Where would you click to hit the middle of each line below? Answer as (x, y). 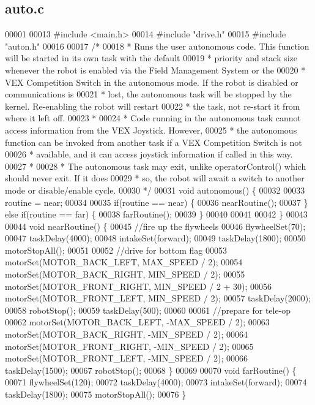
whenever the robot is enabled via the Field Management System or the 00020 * (155, 70)
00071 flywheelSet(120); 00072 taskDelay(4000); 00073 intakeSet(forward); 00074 (156, 382)
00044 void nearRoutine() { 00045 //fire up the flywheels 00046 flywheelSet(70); (155, 226)
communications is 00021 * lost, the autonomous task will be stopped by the (148, 94)
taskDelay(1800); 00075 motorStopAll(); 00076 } (96, 394)
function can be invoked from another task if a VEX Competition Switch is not (154, 142)
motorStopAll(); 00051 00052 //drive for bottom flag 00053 (116, 250)
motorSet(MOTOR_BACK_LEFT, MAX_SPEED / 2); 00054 (124, 262)
